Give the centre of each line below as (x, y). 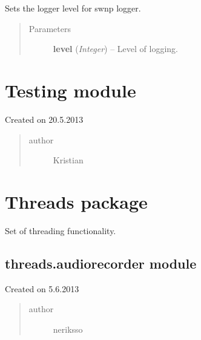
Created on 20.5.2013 (44, 119)
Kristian (68, 160)
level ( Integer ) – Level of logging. (116, 49)
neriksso (68, 329)
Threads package (76, 201)
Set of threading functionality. (61, 230)
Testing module (71, 90)
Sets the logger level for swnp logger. (73, 8)
